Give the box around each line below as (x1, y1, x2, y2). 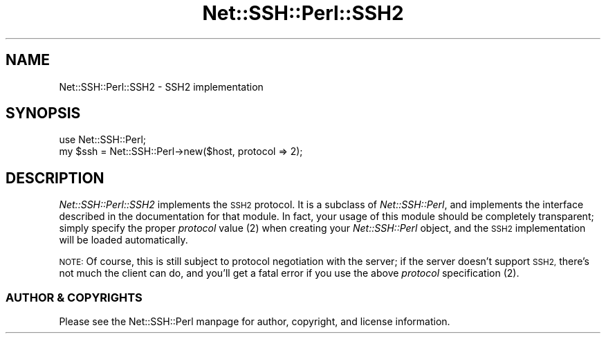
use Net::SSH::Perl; (59, 134, 147, 146)
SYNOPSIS (6, 104, 81, 122)
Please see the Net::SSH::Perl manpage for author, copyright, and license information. (59, 315, 450, 328)
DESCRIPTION (6, 169, 104, 187)
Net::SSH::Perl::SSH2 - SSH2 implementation (59, 80, 264, 93)
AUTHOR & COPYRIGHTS (6, 290, 143, 304)
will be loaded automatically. (59, 234, 188, 246)
